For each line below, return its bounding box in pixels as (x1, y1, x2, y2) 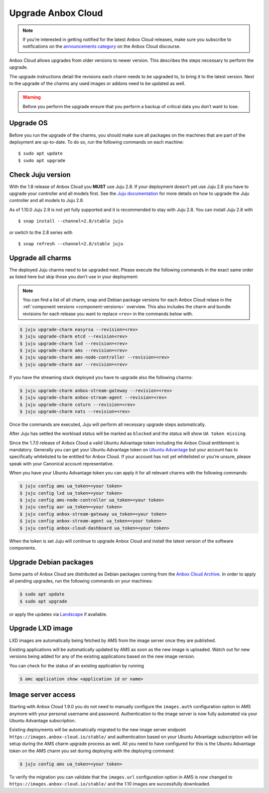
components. (9, 545, 37, 551)
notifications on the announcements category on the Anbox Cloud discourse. (22, 43, 181, 49)
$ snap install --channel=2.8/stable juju (18, 218, 124, 224)
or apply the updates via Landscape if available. (9, 611, 108, 617)
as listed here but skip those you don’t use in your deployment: (9, 274, 138, 280)
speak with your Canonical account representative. (9, 460, 114, 466)
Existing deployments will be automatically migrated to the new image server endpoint (9, 727, 186, 733)
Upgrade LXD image (9, 624, 73, 633)
